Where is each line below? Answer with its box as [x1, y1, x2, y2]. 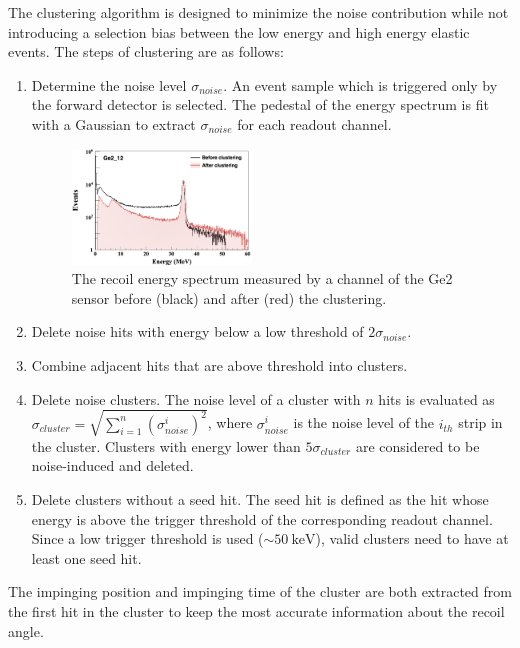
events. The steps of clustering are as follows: [8, 41, 284, 62]
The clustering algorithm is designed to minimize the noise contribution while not [8, 2, 509, 22]
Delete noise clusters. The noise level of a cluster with [31, 388, 361, 409]
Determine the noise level [31, 74, 187, 95]
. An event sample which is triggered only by [223, 74, 498, 95]
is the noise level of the [293, 412, 435, 433]
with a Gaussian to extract [31, 113, 196, 134]
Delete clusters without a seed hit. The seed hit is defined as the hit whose [31, 488, 489, 509]
